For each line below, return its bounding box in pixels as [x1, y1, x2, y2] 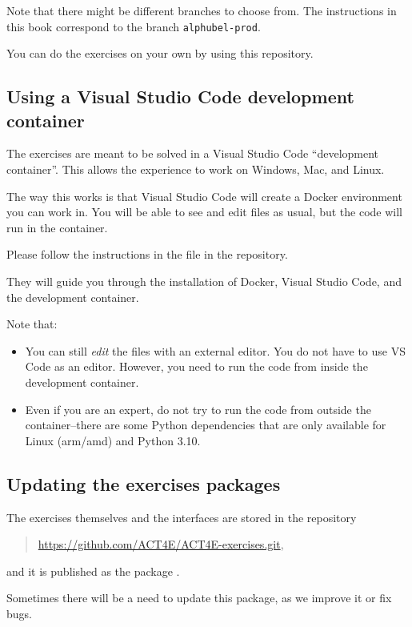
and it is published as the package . [6, 562, 180, 579]
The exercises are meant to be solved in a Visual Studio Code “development [6, 145, 379, 162]
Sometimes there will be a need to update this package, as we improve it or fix [6, 589, 392, 606]
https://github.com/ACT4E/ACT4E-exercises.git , [38, 536, 284, 553]
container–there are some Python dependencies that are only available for [25, 416, 386, 433]
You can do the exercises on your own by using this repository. [6, 45, 314, 62]
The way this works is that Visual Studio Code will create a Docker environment [6, 187, 402, 204]
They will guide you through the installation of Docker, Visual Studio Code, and [6, 273, 402, 289]
